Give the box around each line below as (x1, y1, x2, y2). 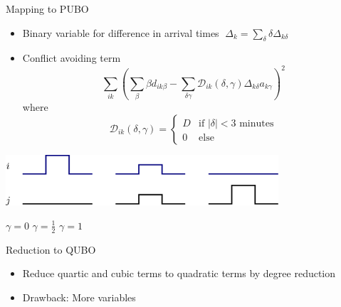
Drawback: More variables (22, 289, 136, 304)
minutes (239, 118, 274, 129)
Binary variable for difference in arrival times (22, 25, 219, 40)
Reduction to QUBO (6, 242, 96, 257)
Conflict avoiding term (22, 50, 121, 65)
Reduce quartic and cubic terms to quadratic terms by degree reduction (22, 266, 336, 281)
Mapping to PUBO (6, 1, 89, 16)
